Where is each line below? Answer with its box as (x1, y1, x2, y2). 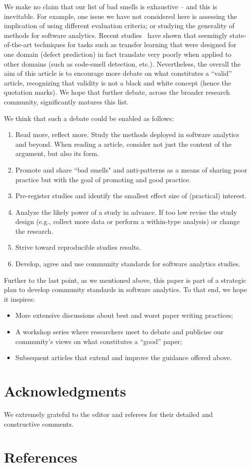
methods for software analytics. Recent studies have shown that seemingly (4, 30, 228, 40)
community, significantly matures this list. (4, 96, 129, 106)
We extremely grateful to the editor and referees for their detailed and (4, 409, 213, 419)
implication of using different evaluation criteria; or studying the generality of (4, 20, 234, 31)
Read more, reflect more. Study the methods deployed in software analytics (15, 129, 239, 139)
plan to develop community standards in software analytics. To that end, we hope (4, 284, 247, 294)
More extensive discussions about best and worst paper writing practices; (15, 310, 233, 320)
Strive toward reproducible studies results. (15, 242, 141, 252)
